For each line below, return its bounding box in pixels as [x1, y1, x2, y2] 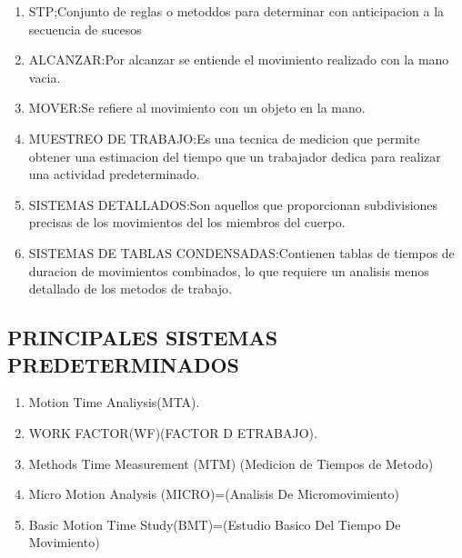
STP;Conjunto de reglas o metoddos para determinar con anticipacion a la [28, 2, 445, 20]
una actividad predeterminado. [28, 164, 200, 184]
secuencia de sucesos [28, 19, 142, 38]
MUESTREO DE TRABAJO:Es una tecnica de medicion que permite [28, 128, 420, 147]
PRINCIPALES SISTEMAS [7, 324, 278, 352]
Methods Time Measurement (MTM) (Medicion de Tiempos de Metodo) [28, 453, 434, 473]
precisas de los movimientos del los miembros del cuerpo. [28, 213, 346, 232]
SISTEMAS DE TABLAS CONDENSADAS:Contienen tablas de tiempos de [28, 243, 455, 262]
